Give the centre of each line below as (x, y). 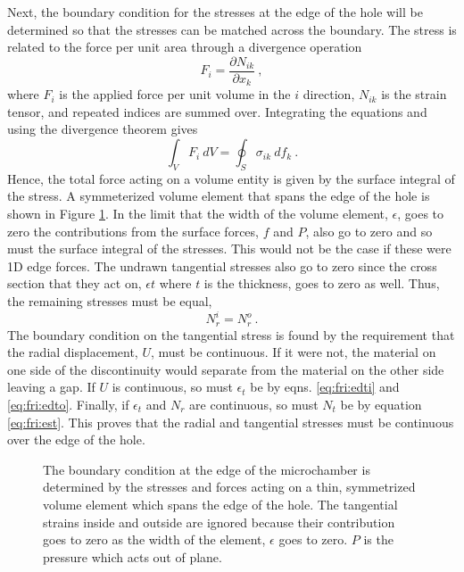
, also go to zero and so (369, 231)
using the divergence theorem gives (103, 129)
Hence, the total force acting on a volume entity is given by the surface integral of (231, 178)
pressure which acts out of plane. (133, 556)
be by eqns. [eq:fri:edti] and (325, 387)
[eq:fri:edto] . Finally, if (68, 404)
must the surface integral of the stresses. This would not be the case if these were (229, 249)
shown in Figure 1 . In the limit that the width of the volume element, (198, 214)
